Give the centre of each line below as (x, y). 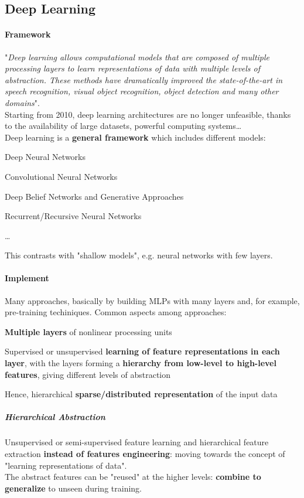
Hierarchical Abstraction (55, 417)
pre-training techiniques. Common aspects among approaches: (116, 312)
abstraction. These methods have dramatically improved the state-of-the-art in (144, 79)
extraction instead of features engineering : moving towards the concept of (145, 453)
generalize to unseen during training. (73, 488)
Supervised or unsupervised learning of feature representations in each (142, 351)
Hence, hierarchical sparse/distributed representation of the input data (141, 394)
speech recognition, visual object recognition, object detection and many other (142, 91)
